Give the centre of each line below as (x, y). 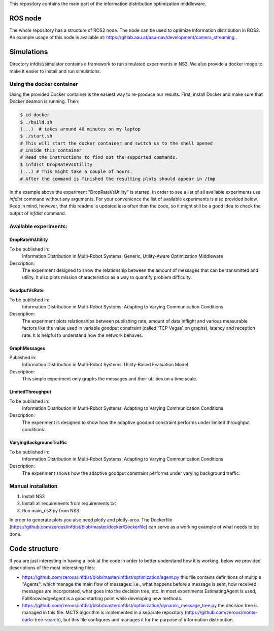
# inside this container (51, 150)
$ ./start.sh (36, 136)
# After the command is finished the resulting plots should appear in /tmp (118, 179)
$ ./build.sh (36, 122)
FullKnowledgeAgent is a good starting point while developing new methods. (102, 598)
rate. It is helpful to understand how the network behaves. (82, 335)
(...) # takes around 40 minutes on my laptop (80, 129)
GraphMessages (27, 348)
